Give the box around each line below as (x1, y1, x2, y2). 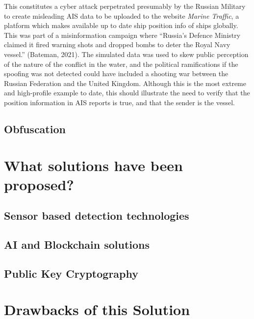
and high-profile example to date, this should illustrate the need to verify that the (4, 87, 250, 98)
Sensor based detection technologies (4, 208, 189, 223)
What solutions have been (4, 155, 183, 175)
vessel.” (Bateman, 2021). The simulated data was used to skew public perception (4, 49, 249, 59)
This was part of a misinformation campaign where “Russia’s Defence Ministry (4, 29, 241, 40)
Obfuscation (4, 121, 66, 136)
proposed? (4, 174, 74, 194)
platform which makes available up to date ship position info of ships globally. (4, 20, 238, 30)
